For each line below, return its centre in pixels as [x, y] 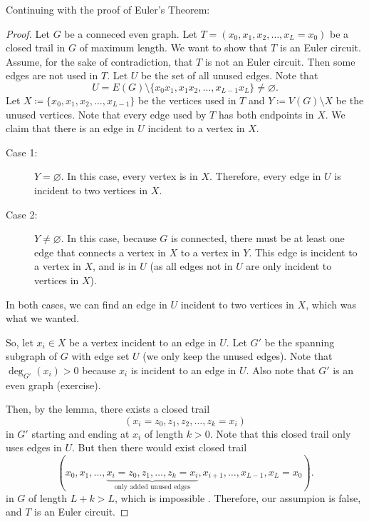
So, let [20, 342]
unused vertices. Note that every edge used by [106, 114]
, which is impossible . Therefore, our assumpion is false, [238, 497]
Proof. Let [28, 33]
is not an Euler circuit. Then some [280, 61]
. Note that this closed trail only [280, 433]
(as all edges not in [191, 266]
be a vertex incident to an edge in [143, 342]
